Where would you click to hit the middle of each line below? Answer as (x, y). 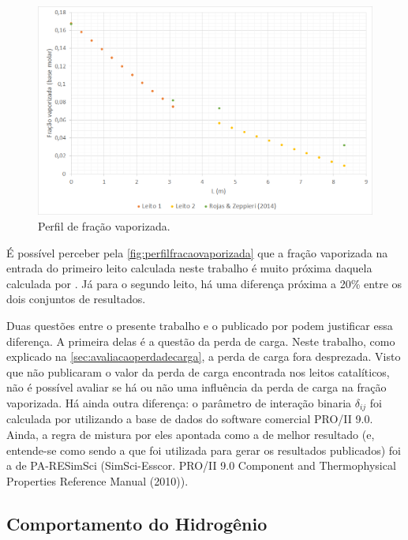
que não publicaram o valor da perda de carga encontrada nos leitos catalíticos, (198, 371)
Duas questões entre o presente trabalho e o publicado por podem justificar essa (200, 325)
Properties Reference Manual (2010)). (97, 480)
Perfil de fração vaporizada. (104, 225)
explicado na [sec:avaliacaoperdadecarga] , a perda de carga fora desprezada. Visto (204, 356)
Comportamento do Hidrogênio (137, 523)
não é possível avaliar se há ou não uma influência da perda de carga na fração (197, 387)
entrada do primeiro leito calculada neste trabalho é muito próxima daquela (189, 268)
